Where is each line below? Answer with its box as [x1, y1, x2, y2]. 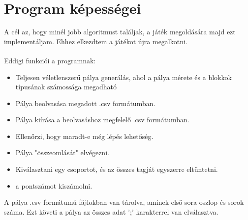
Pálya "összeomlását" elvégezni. [15, 147, 109, 158]
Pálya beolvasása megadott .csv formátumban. [15, 98, 155, 108]
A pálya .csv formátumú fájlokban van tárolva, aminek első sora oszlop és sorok [4, 197, 244, 207]
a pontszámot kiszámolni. [15, 180, 93, 191]
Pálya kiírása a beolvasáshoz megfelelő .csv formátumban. [15, 114, 189, 125]
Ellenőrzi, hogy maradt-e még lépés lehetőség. [15, 131, 154, 141]
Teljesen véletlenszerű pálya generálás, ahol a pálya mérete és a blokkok [15, 72, 232, 82]
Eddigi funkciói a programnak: [4, 55, 96, 65]
